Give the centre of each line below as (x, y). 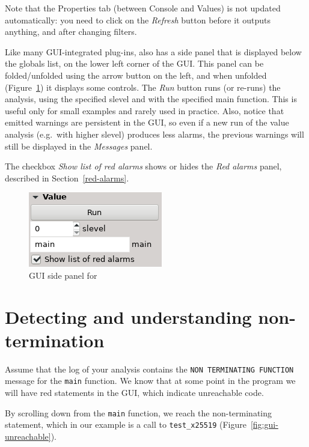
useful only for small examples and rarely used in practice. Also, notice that (145, 110)
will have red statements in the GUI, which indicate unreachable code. (134, 393)
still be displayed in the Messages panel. (79, 146)
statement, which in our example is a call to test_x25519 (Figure (126, 424)
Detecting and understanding (128, 316)
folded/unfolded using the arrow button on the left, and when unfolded (136, 75)
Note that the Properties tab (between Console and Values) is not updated (143, 8)
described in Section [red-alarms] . (67, 178)
